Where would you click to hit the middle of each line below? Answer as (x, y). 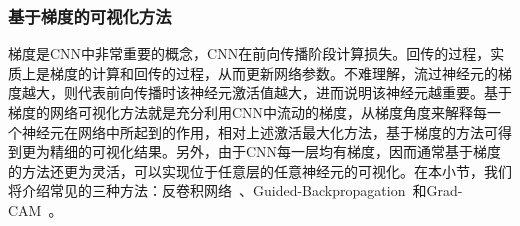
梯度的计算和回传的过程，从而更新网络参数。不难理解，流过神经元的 (273, 72)
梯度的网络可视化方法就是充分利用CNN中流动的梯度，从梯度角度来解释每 (248, 112)
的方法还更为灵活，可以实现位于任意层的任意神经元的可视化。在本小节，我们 (260, 170)
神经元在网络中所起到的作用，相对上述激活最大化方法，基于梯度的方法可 (259, 131)
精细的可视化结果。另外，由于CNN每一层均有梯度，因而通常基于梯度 (275, 151)
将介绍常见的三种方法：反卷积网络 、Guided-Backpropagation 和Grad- (235, 190)
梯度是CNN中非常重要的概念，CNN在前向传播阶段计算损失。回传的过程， (249, 53)
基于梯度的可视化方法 (90, 15)
